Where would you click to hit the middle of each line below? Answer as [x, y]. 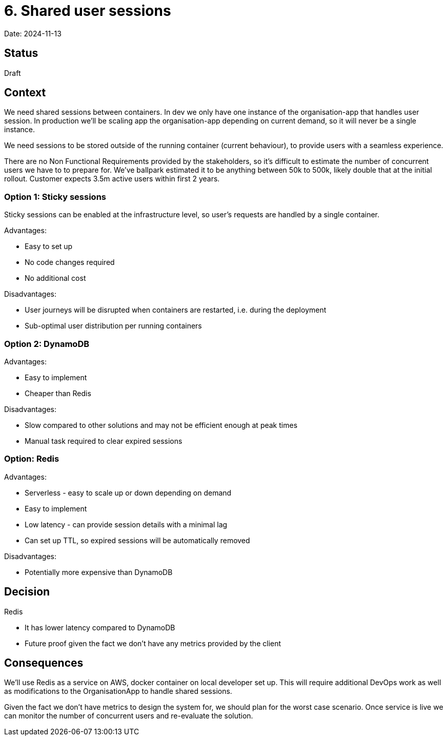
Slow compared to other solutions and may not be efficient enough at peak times [161, 425]
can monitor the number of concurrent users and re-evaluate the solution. [129, 716]
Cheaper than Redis [58, 393]
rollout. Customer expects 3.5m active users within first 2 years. [112, 179]
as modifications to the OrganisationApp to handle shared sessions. [118, 691]
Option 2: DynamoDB [47, 344]
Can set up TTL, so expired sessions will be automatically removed [137, 540]
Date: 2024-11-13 [33, 33]
